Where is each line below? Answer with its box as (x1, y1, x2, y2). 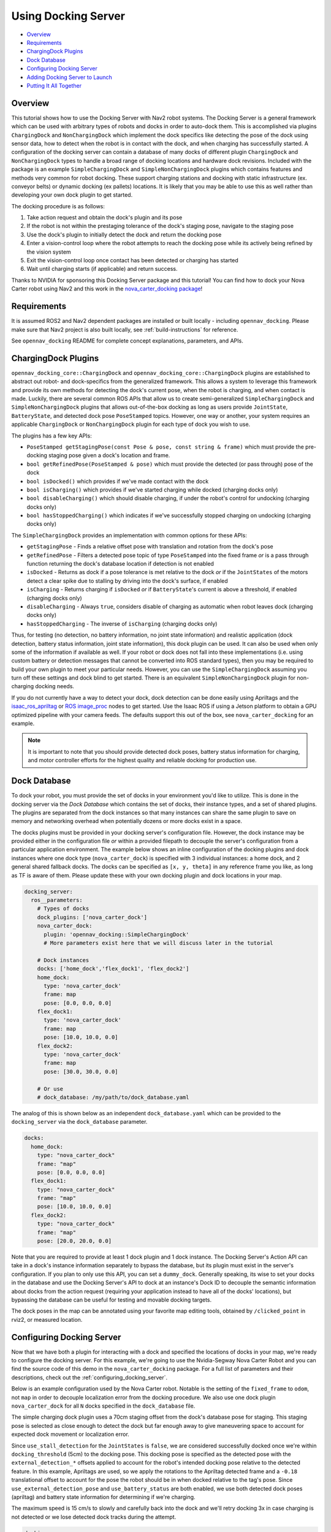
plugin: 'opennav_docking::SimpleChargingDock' (44, 931, 189, 938)
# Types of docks (37, 905, 89, 912)
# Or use (37, 1085, 64, 1092)
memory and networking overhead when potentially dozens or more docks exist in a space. (11, 817, 242, 825)
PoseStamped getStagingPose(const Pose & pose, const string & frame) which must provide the (26, 443, 305, 450)
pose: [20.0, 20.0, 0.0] (37, 1238, 112, 1245)
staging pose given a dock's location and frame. (48, 452, 170, 459)
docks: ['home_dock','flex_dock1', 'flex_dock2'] (37, 965, 189, 973)
